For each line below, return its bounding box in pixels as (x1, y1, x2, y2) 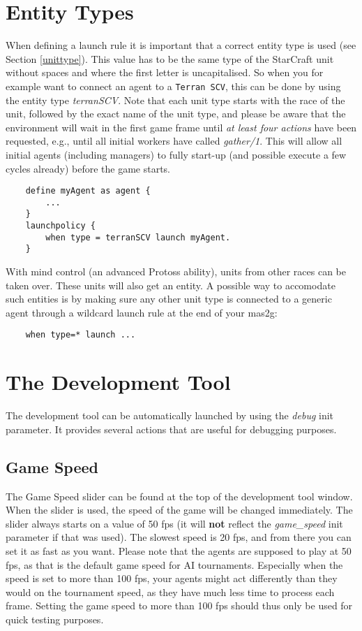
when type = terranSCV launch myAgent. (45, 232, 231, 242)
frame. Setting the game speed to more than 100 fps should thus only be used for (6, 598, 353, 613)
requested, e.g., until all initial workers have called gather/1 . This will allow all (6, 133, 342, 148)
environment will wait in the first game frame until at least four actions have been (6, 119, 357, 134)
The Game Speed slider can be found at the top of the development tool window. (6, 488, 353, 503)
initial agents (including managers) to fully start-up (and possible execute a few (6, 147, 347, 161)
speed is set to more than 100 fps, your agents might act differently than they (6, 571, 338, 586)
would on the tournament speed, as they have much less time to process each (6, 584, 335, 599)
